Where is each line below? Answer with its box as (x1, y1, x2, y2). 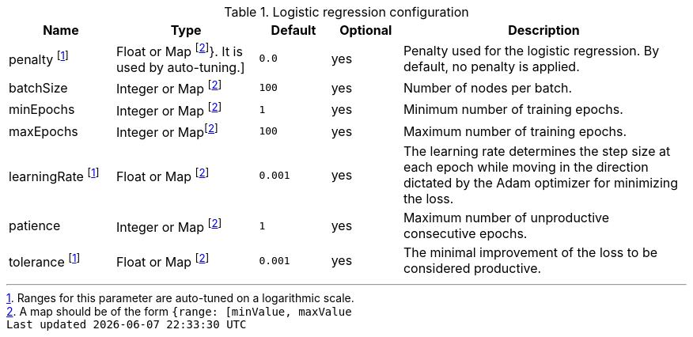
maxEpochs (9, 123, 78, 139)
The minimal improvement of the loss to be (403, 244, 658, 261)
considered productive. (403, 260, 542, 277)
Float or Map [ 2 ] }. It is (116, 41, 243, 60)
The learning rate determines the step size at (403, 143, 671, 160)
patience (9, 218, 61, 234)
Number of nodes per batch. (403, 79, 573, 96)
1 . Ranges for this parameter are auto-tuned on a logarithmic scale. (6, 291, 354, 305)
